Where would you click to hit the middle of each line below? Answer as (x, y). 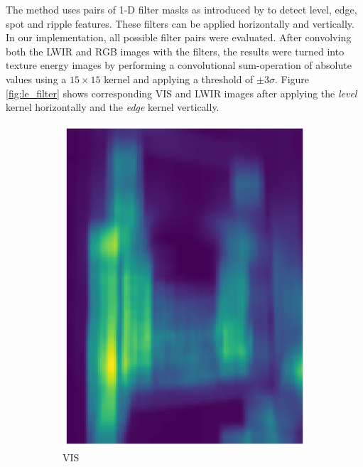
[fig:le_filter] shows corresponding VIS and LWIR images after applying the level (181, 93)
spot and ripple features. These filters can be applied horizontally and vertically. (180, 23)
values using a (36, 79)
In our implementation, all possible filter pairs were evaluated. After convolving (179, 37)
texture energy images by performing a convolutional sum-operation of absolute (179, 65)
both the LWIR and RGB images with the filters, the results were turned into (175, 51)
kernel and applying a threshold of (179, 79)
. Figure (292, 79)
